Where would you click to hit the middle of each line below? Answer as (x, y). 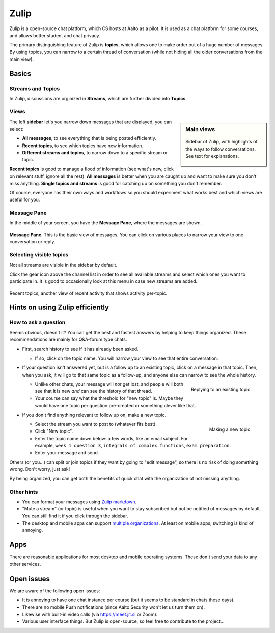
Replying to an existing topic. (221, 389)
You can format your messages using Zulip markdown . (79, 502)
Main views (200, 130)
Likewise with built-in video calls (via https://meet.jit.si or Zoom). (90, 614)
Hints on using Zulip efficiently (59, 308)
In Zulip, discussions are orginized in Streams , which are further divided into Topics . (98, 99)
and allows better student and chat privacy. (55, 35)
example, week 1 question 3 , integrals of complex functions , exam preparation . (133, 446)
